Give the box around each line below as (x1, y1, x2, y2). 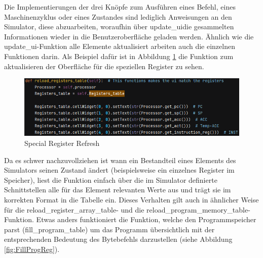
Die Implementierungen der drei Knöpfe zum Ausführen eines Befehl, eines (4, 2, 236, 12)
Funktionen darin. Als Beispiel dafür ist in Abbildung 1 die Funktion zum (4, 50, 234, 61)
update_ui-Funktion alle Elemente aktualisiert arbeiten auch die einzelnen (4, 41, 235, 51)
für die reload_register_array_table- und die (4, 204, 144, 215)
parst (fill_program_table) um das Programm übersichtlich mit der (4, 224, 215, 234)
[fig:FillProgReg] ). (4, 243, 60, 254)
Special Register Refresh (24, 138, 100, 148)
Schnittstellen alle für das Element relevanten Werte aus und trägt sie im (4, 184, 231, 195)
